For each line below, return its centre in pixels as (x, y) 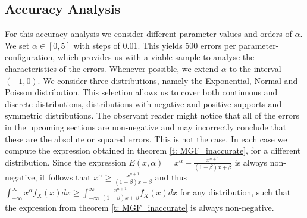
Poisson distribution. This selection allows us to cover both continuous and (141, 92)
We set (17, 45)
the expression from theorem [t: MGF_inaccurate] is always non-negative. (140, 207)
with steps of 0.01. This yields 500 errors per (155, 45)
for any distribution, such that (235, 192)
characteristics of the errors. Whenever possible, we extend (112, 68)
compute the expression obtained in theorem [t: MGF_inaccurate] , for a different (153, 150)
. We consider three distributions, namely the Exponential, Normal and (168, 80)
